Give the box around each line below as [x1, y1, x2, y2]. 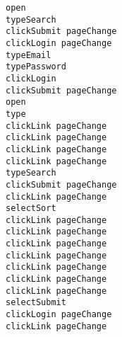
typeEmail [6, 50, 51, 60]
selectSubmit [6, 297, 66, 308]
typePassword [6, 62, 66, 72]
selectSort [6, 203, 56, 214]
